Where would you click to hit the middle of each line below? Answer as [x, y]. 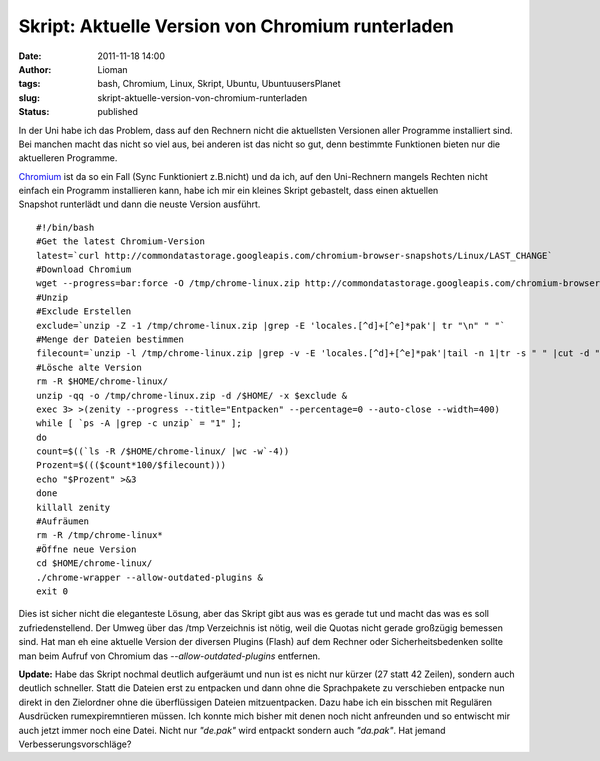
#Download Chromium [84, 269]
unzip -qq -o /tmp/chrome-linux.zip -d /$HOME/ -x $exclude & [192, 395]
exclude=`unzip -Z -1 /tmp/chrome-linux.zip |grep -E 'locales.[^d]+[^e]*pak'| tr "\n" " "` [271, 325]
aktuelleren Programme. [68, 158]
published [118, 112]
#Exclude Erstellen [84, 311]
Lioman [113, 69]
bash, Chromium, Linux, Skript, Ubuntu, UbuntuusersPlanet [219, 84]
